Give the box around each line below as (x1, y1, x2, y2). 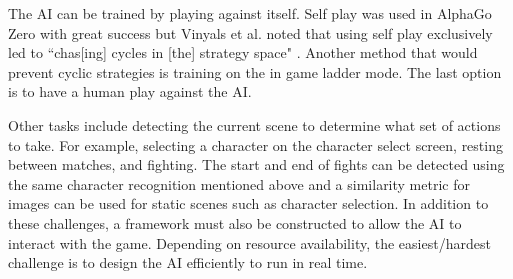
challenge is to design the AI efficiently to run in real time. (8, 252, 368, 273)
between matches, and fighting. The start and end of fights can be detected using (8, 154, 505, 175)
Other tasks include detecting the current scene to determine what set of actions (8, 114, 501, 135)
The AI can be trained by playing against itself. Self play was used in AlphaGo (8, 3, 492, 23)
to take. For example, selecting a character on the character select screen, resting (8, 134, 503, 155)
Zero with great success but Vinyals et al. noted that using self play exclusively (8, 22, 493, 43)
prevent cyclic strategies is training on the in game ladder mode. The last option (8, 61, 502, 82)
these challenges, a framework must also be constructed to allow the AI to (8, 212, 462, 233)
